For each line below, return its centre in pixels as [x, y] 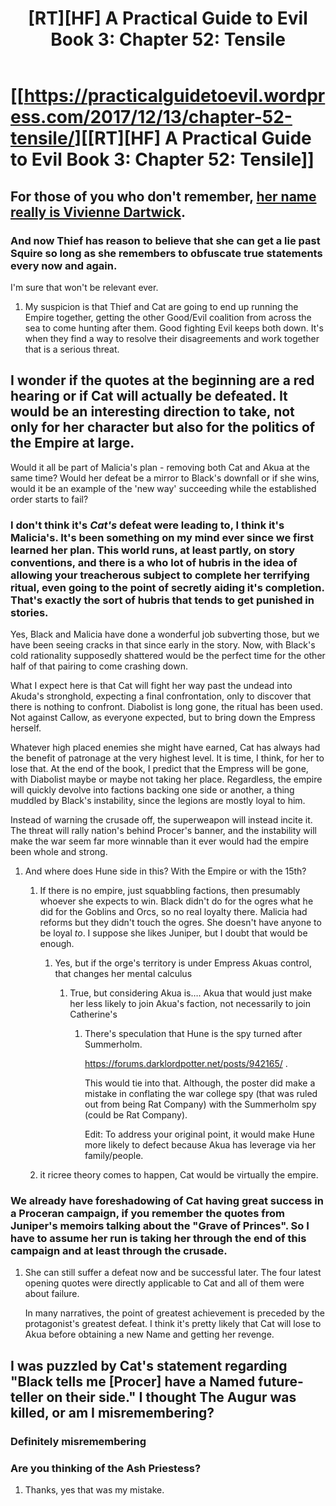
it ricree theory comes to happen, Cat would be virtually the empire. [179, 1174]
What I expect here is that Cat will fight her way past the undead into [151, 685]
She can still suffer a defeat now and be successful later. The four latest [173, 1273]
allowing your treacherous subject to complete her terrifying [160, 575]
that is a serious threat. [72, 349]
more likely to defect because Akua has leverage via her [200, 1144]
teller [27, 1397]
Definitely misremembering [78, 1441]
